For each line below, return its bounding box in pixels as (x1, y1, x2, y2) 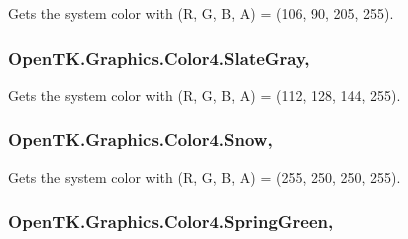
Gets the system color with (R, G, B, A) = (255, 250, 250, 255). (8, 166, 401, 187)
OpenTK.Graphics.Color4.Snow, (8, 127, 273, 152)
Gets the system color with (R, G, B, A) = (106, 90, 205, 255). (8, 3, 394, 23)
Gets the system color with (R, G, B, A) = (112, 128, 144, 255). (8, 84, 401, 105)
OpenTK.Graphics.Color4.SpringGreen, (8, 209, 334, 234)
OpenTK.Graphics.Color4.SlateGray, (8, 45, 310, 70)
